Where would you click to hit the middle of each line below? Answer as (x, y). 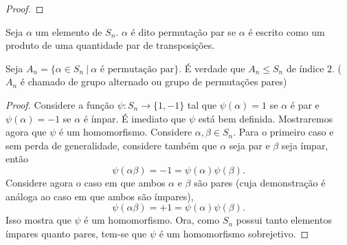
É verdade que (215, 68)
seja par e (249, 145)
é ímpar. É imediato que (135, 118)
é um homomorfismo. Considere (126, 132)
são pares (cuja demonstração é (260, 182)
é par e (305, 104)
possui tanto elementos (284, 220)
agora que (26, 132)
